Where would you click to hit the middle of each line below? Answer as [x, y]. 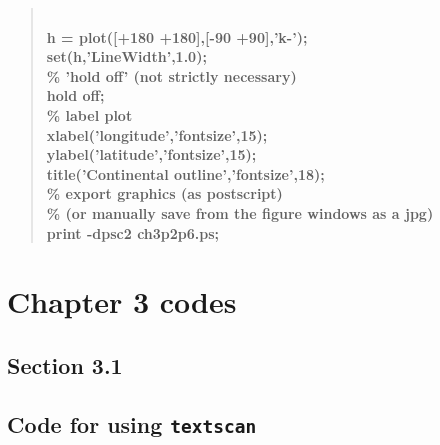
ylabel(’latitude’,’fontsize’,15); [151, 154]
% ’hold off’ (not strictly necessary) [171, 75]
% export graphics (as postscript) [164, 193]
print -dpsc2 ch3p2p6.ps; [133, 232]
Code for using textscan [132, 423]
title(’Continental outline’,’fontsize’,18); [185, 173]
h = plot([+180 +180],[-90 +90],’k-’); [177, 36]
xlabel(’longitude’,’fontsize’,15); [157, 134]
